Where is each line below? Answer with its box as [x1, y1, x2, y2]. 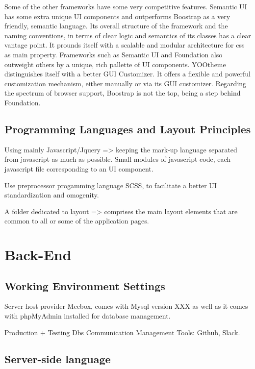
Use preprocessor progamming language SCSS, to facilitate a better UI [4, 180, 217, 190]
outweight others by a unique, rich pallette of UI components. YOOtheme [4, 59, 226, 69]
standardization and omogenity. [4, 190, 99, 200]
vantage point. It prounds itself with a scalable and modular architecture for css [4, 40, 245, 50]
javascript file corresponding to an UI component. [4, 163, 153, 173]
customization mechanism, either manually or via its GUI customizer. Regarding [4, 78, 247, 88]
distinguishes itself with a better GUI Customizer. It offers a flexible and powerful [4, 69, 251, 79]
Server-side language [4, 351, 111, 366]
